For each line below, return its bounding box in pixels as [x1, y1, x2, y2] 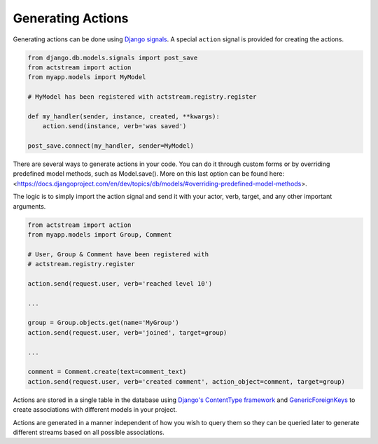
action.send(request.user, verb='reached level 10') [27, 279, 213, 287]
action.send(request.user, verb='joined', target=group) [27, 328, 227, 336]
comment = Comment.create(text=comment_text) [27, 368, 187, 376]
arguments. [13, 202, 46, 210]
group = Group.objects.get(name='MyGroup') [27, 319, 180, 327]
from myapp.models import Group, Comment [27, 230, 172, 238]
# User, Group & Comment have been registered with [27, 250, 209, 258]
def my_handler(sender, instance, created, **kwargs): [27, 112, 220, 120]
